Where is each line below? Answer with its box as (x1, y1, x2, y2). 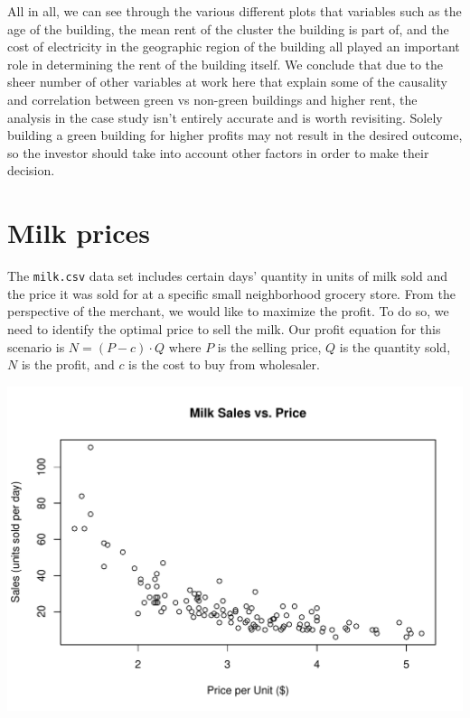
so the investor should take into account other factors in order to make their (7, 143, 429, 162)
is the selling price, (217, 337, 322, 356)
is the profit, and (21, 355, 115, 374)
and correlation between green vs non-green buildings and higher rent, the (7, 89, 418, 108)
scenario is (7, 337, 65, 356)
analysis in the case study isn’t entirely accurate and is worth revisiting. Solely (7, 107, 443, 126)
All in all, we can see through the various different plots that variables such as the (7, 2, 462, 20)
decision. (7, 161, 55, 180)
